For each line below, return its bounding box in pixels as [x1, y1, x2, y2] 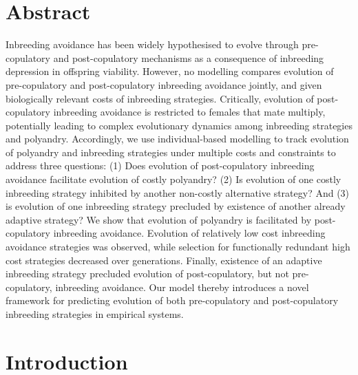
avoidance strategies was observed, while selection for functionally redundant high [6, 239, 350, 254]
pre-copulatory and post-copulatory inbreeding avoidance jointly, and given [6, 77, 322, 92]
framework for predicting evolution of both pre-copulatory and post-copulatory [6, 293, 339, 308]
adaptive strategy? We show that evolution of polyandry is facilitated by [6, 212, 312, 226]
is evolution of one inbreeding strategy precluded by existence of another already [6, 199, 346, 213]
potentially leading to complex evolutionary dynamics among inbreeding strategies [6, 118, 352, 132]
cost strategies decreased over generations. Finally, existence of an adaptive [6, 253, 322, 267]
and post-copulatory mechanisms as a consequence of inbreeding [53, 50, 324, 65]
